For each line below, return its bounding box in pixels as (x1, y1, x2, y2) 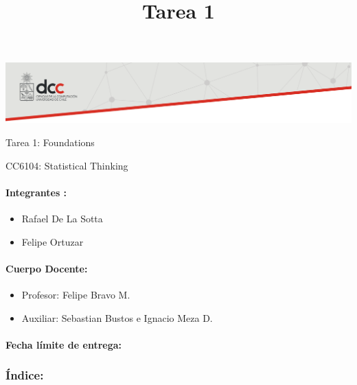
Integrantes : (5, 185, 67, 199)
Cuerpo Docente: (5, 261, 88, 275)
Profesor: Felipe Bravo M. (21, 288, 130, 302)
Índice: (5, 366, 44, 384)
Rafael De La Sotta (21, 211, 103, 226)
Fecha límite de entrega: (5, 337, 122, 351)
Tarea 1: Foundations (5, 135, 95, 150)
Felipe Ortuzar (21, 234, 84, 248)
